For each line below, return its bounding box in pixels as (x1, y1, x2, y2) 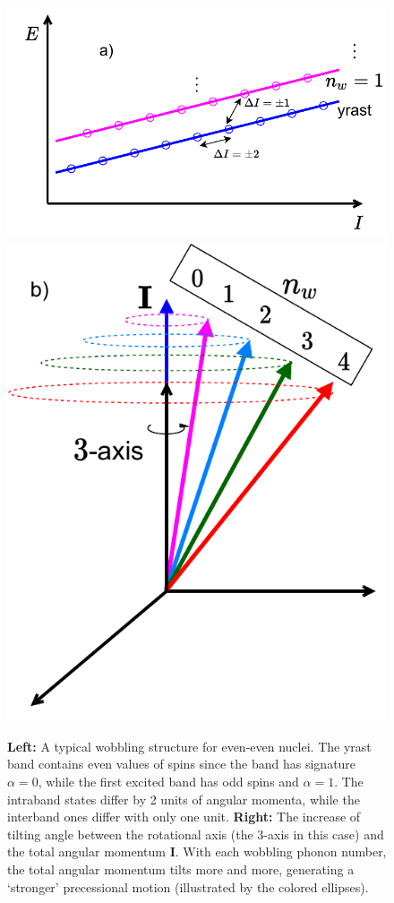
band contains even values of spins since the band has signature (7, 754, 356, 773)
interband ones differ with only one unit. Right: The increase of (7, 807, 361, 826)
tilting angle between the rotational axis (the (7, 824, 253, 843)
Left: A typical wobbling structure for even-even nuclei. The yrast (7, 736, 372, 755)
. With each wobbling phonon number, (175, 842, 387, 861)
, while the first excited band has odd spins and (38, 772, 299, 791)
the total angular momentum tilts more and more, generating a (7, 860, 355, 879)
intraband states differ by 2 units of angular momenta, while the (7, 789, 360, 808)
